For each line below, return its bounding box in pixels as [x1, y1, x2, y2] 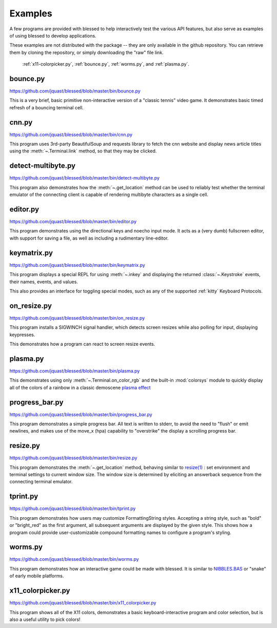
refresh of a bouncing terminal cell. [9, 104, 84, 110]
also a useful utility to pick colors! [9, 616, 81, 622]
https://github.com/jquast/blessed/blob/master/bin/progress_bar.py [9, 411, 152, 418]
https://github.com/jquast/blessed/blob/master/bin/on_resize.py [9, 315, 145, 321]
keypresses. [9, 331, 35, 338]
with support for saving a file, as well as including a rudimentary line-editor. [9, 235, 169, 241]
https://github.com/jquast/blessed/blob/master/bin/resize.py [9, 455, 137, 461]
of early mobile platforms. [9, 573, 64, 579]
